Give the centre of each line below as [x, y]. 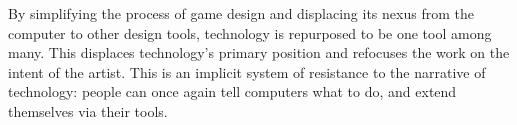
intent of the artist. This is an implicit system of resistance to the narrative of [247, 71]
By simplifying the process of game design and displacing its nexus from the [241, 13]
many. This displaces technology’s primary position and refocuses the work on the [259, 52]
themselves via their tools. [88, 110]
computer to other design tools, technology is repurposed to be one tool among [250, 32]
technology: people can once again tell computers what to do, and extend [232, 91]
